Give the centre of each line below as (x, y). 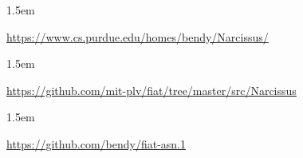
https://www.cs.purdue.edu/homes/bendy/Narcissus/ (138, 36)
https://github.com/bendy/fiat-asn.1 (96, 143)
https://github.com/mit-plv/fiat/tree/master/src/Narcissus (151, 90)
